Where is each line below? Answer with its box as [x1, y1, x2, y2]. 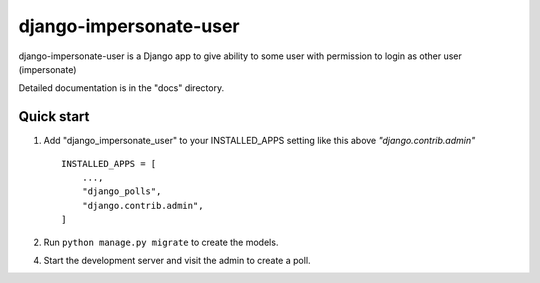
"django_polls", [81, 186, 162, 197]
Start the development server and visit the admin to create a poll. [43, 254, 311, 266]
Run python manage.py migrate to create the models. [43, 236, 279, 248]
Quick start [18, 108, 90, 125]
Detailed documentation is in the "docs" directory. [18, 82, 225, 94]
